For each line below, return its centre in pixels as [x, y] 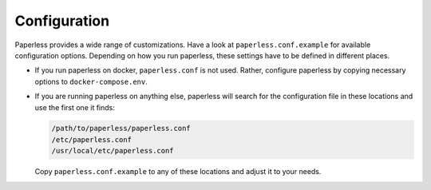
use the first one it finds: [75, 107]
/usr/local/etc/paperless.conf [113, 151]
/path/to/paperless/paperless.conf [121, 129]
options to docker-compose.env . [91, 81]
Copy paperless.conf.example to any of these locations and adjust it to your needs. [178, 172]
